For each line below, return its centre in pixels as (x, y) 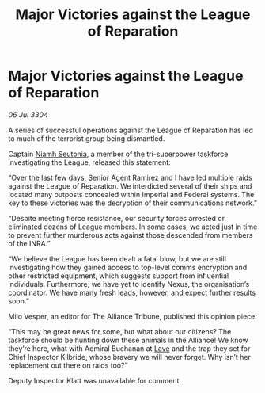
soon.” (19, 301)
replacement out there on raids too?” (68, 365)
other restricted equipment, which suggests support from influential (119, 276)
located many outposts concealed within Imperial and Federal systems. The (131, 194)
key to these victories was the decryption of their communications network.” (132, 203)
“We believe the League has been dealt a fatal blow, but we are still (117, 258)
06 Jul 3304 (28, 114)
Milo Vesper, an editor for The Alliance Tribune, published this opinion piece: (132, 316)
